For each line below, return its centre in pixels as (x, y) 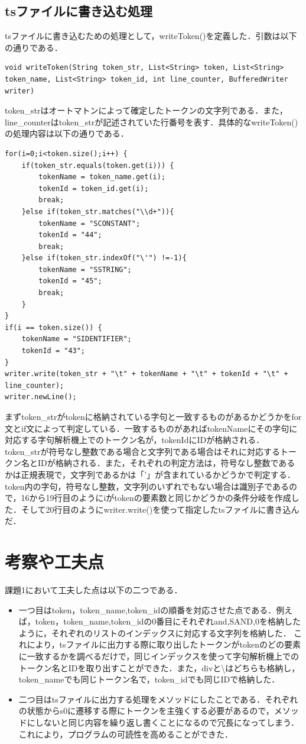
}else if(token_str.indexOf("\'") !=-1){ (104, 258)
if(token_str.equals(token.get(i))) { (98, 165)
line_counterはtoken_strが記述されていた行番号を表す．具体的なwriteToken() (152, 122)
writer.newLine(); (41, 397)
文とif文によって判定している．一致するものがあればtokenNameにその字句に (151, 428)
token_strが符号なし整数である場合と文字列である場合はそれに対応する (143, 451)
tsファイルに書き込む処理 (79, 11)
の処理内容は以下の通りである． (67, 133)
